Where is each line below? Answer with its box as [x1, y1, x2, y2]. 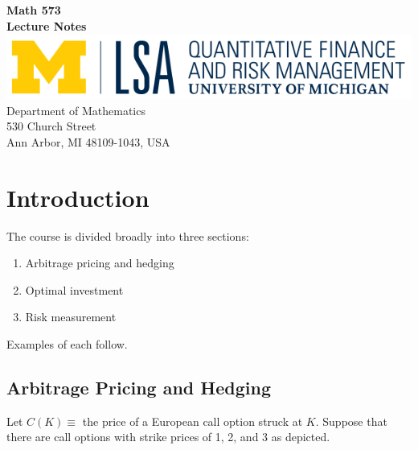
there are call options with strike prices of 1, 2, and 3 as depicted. [6, 428, 330, 445]
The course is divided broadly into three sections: [6, 227, 249, 244]
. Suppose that [315, 412, 387, 429]
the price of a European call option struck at [82, 412, 303, 429]
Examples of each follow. [6, 335, 128, 352]
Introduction [6, 180, 150, 213]
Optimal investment [25, 281, 124, 298]
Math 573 [6, 2, 61, 18]
